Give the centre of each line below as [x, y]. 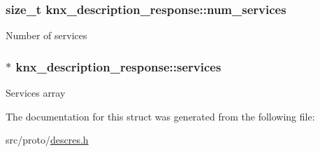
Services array [36, 93]
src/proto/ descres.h [47, 140]
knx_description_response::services [118, 66]
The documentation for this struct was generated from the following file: [160, 116]
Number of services [46, 35]
